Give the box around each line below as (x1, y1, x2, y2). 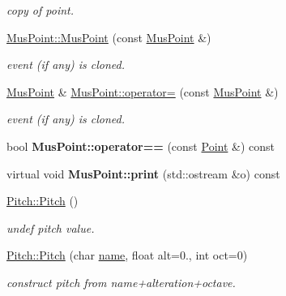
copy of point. (6, 2, 75, 18)
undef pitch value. (6, 219, 95, 236)
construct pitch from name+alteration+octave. (6, 273, 236, 290)
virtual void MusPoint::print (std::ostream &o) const (6, 165, 280, 182)
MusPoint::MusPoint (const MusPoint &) (6, 28, 211, 45)
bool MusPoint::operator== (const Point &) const (6, 137, 275, 154)
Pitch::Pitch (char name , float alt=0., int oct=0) (6, 247, 248, 264)
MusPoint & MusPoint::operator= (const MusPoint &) (6, 83, 279, 100)
